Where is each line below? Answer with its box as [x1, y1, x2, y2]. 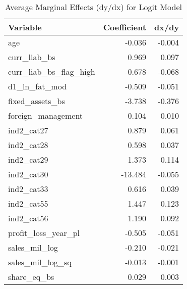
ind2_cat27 [8, 124, 48, 136]
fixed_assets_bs [8, 95, 65, 107]
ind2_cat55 [8, 198, 48, 209]
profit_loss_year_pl [8, 227, 80, 238]
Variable [8, 21, 42, 33]
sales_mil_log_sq [8, 256, 72, 268]
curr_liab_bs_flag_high [8, 66, 95, 77]
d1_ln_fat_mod [8, 80, 67, 92]
